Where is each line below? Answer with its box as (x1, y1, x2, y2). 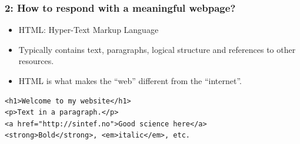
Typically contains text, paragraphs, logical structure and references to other (18, 43, 296, 55)
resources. (18, 55, 54, 67)
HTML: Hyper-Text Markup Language (18, 24, 159, 36)
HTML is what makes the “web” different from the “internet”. (18, 75, 242, 86)
